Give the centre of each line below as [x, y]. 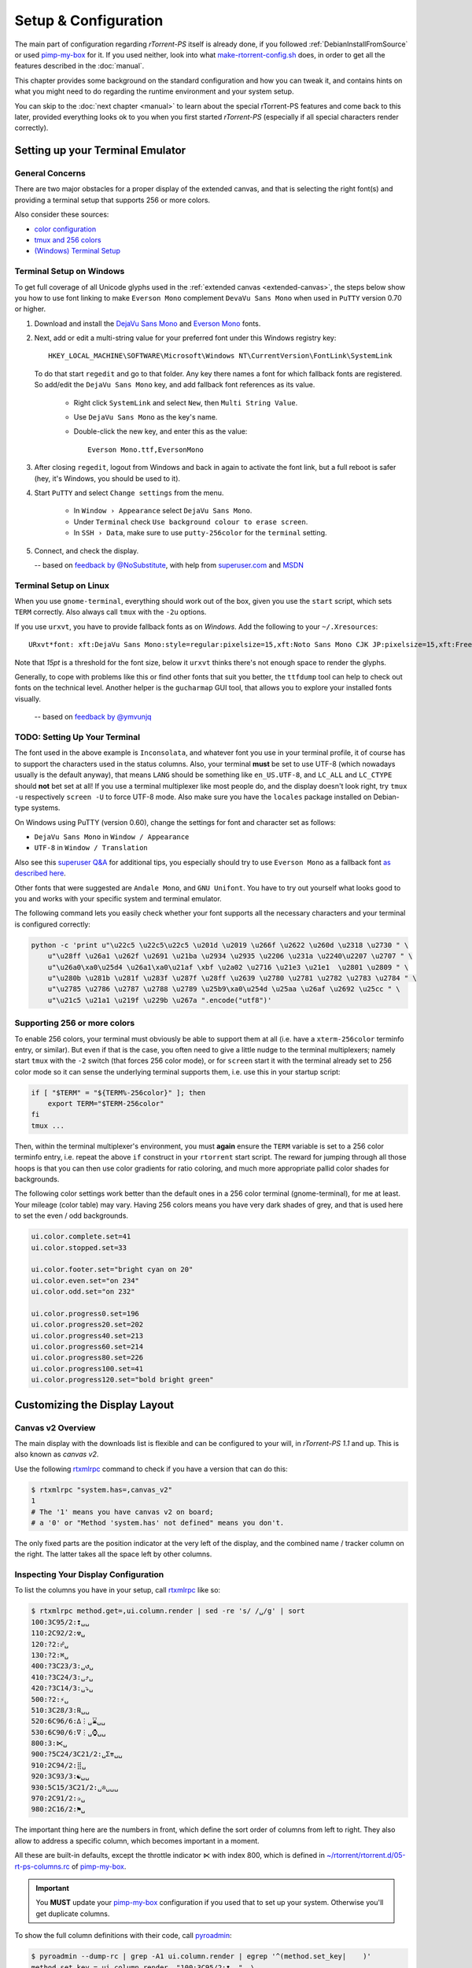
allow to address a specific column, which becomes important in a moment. [137, 1840]
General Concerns [50, 173]
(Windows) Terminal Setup [77, 251]
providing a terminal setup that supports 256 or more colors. [112, 200]
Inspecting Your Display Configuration [89, 1574]
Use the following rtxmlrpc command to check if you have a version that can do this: [151, 1469]
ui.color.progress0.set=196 [85, 1313]
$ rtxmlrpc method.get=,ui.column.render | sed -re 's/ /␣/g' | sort [168, 1611]
